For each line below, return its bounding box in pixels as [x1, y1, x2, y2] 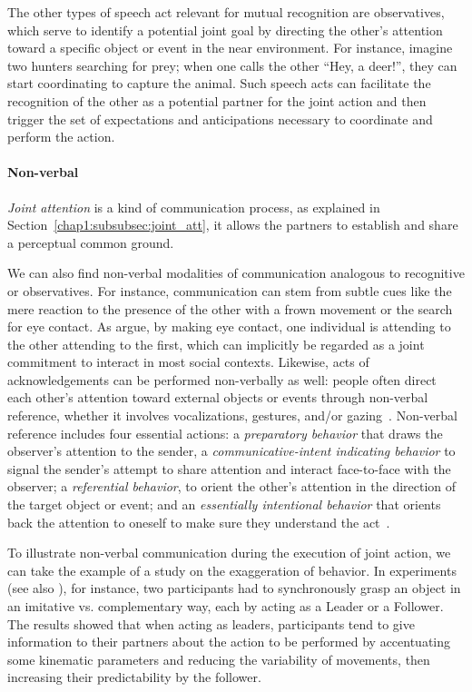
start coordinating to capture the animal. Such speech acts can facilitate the [7, 74, 431, 93]
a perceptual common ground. [7, 232, 174, 252]
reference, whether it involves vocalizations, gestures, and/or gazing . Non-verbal [7, 406, 457, 425]
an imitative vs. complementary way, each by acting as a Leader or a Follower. [7, 597, 444, 616]
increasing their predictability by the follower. [7, 667, 261, 687]
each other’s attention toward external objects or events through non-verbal [7, 388, 428, 407]
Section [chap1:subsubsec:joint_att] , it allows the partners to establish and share [7, 215, 458, 234]
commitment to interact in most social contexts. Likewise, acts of [7, 352, 369, 371]
